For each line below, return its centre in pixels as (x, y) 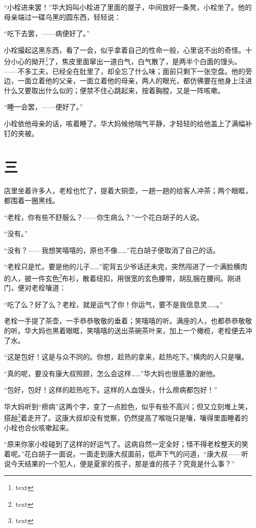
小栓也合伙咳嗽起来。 (38, 427)
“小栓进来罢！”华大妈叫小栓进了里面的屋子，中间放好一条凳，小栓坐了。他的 (128, 7)
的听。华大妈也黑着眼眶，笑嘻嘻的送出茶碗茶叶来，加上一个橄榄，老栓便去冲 (128, 330)
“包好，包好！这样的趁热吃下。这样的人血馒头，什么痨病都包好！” (111, 390)
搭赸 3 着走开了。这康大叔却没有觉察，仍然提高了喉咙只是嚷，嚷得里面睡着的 (126, 417)
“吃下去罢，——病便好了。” (47, 33)
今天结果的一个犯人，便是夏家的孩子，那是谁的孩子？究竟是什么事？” (123, 463)
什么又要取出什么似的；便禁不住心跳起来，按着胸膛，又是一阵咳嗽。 (114, 90)
